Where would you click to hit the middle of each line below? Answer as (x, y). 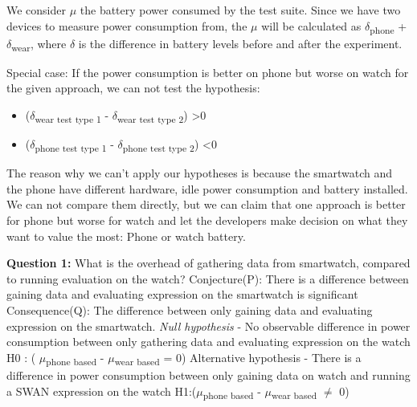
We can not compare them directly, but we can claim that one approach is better (206, 204)
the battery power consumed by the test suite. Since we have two (240, 10)
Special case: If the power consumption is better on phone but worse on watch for (208, 72)
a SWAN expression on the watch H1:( (102, 391)
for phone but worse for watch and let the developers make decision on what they (207, 220)
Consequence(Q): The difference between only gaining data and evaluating (190, 310)
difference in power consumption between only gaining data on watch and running (208, 374)
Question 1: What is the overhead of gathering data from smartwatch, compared (208, 263)
